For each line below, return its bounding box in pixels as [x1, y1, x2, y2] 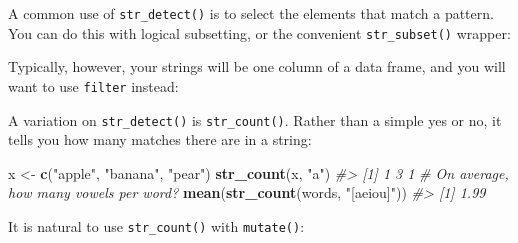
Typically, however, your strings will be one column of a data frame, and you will [8, 56, 506, 77]
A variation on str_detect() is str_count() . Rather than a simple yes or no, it [8, 109, 502, 130]
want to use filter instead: [8, 75, 179, 96]
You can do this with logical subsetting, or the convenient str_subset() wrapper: [8, 22, 511, 43]
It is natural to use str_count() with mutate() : [8, 216, 305, 236]
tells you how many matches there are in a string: [8, 129, 312, 150]
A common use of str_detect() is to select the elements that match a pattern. [8, 3, 494, 23]
